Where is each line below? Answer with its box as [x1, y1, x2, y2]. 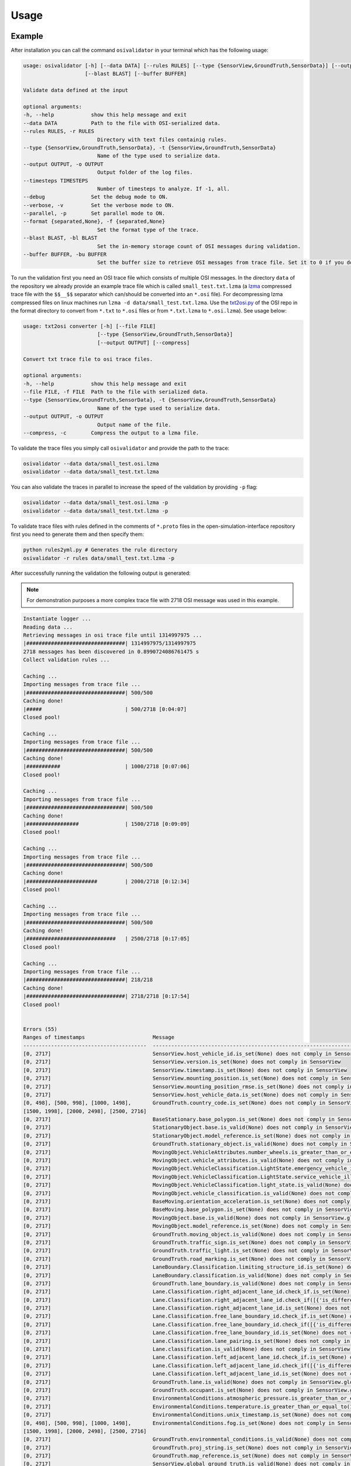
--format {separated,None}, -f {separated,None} [23, 218, 166, 225]
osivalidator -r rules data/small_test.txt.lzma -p [23, 555, 175, 561]
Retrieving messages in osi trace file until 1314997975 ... [23, 632, 202, 639]
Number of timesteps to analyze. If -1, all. [97, 185, 230, 192]
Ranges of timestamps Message [23, 1034, 175, 1041]
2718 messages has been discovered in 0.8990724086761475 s [23, 648, 199, 655]
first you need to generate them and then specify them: [11, 531, 144, 538]
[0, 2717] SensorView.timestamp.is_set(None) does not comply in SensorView [23, 1067, 347, 1073]
